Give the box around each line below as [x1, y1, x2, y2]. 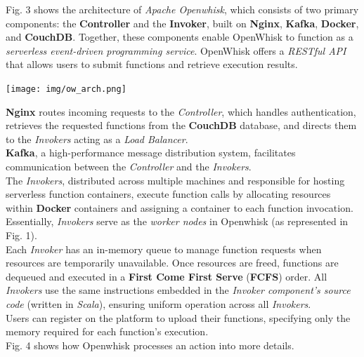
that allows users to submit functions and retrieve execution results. [6, 57, 298, 72]
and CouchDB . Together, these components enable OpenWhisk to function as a [6, 29, 353, 44]
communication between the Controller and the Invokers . [6, 159, 252, 173]
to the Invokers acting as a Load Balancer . [6, 131, 188, 146]
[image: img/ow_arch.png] [6, 83, 126, 94]
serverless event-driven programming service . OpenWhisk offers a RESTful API [6, 43, 346, 58]
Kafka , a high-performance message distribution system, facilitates [6, 145, 296, 160]
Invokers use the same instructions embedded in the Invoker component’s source [6, 283, 351, 297]
